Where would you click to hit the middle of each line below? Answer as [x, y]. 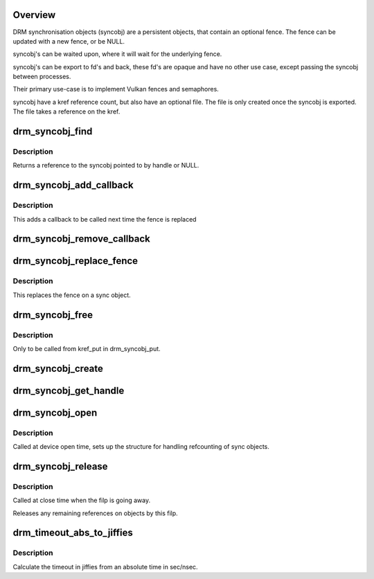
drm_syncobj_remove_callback [81, 239]
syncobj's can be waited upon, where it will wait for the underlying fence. [117, 54]
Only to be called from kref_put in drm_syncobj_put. [87, 348]
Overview [34, 15]
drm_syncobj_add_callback [73, 185]
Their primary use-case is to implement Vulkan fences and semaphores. [116, 89]
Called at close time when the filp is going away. [82, 500]
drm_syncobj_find [53, 132]
